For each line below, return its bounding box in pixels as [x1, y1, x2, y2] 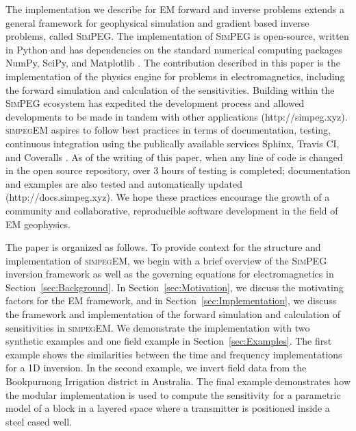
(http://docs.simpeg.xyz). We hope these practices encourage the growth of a [5, 190, 330, 204]
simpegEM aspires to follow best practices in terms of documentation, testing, [5, 123, 331, 137]
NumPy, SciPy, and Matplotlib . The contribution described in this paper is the [5, 56, 340, 70]
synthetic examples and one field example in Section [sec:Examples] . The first [5, 334, 332, 348]
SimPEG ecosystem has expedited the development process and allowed [5, 96, 305, 110]
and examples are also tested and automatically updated [5, 176, 242, 190]
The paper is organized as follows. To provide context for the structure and [5, 240, 321, 254]
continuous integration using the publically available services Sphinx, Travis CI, [5, 136, 340, 150]
